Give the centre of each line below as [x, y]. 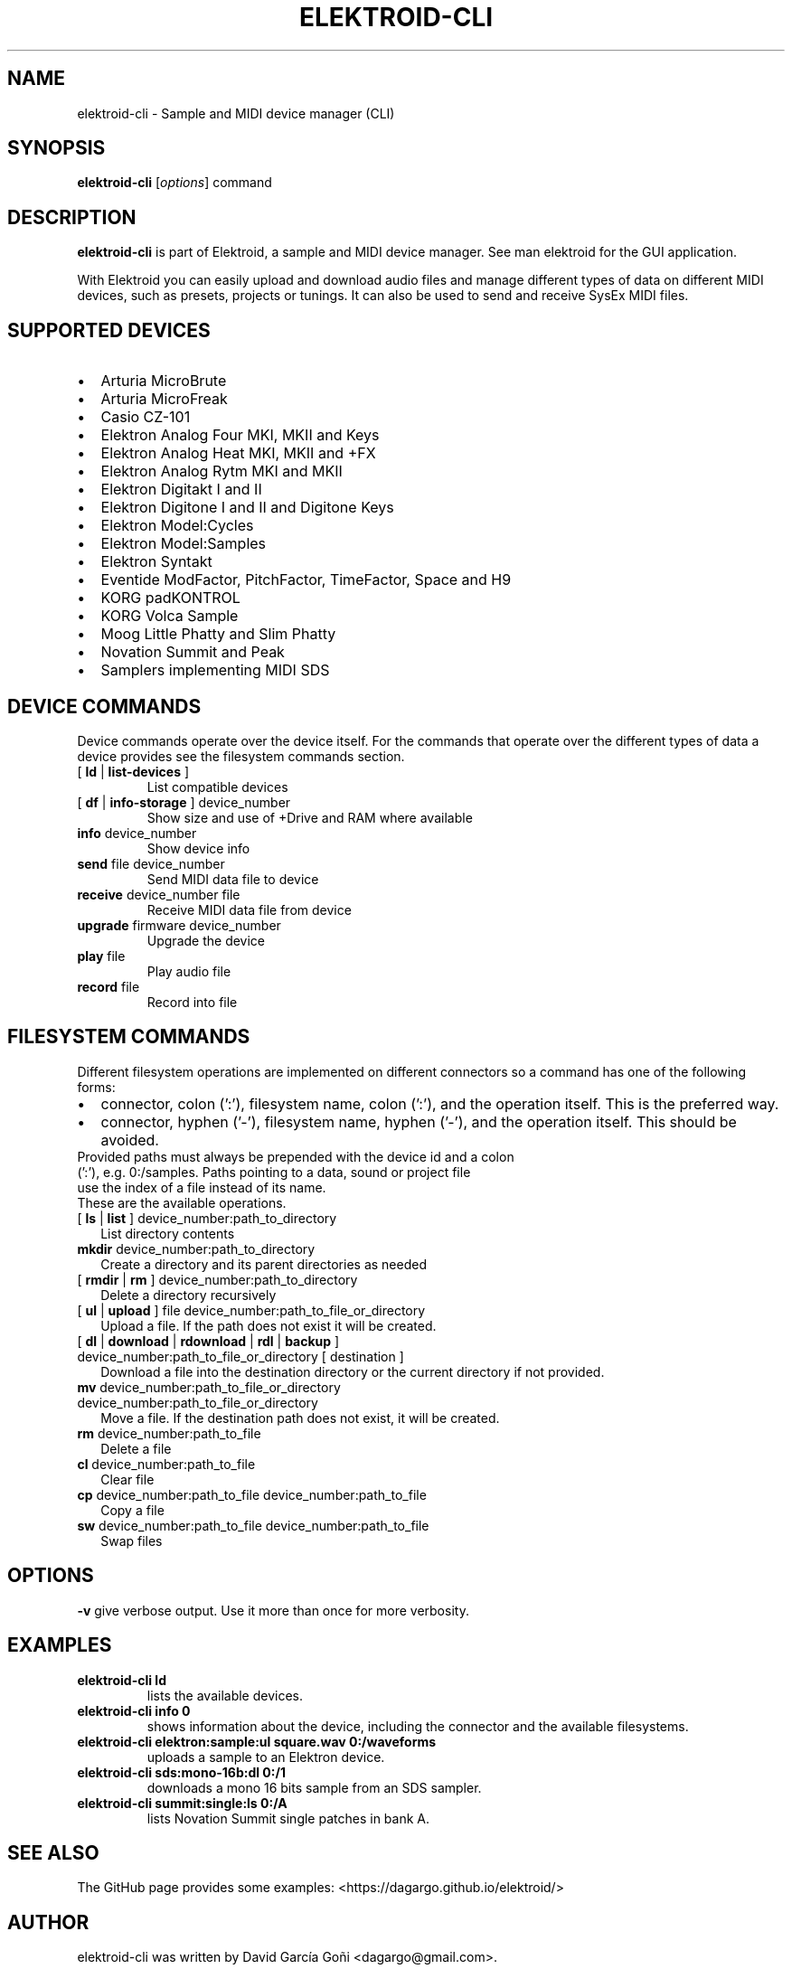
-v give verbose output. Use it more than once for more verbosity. [273, 1610]
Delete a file [136, 1448]
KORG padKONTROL [170, 598]
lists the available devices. [225, 1695]
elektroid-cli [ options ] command [174, 183]
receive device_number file [159, 894]
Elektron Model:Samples [184, 544]
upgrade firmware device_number [179, 925]
